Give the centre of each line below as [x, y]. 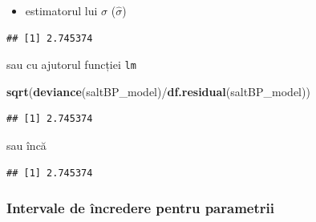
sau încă [26, 145]
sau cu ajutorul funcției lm [71, 65]
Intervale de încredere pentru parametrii [140, 208]
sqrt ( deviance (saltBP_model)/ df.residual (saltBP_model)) [158, 91]
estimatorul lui [61, 10]
